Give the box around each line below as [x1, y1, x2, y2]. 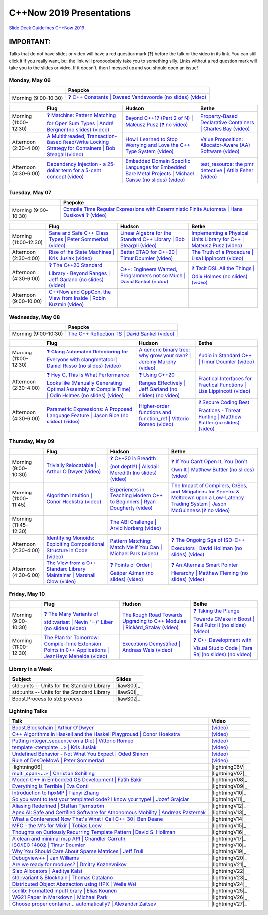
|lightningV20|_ [211, 854, 247, 861]
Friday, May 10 [9, 591, 45, 597]
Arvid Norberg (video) [110, 524, 161, 531]
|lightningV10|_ [211, 789, 246, 796]
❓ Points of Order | [110, 562, 153, 568]
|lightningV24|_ [211, 880, 247, 887]
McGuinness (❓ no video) [171, 507, 230, 514]
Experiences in [110, 486, 145, 493]
